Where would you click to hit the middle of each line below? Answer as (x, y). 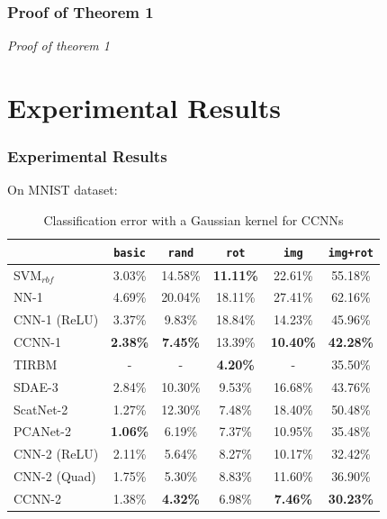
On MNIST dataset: (63, 190)
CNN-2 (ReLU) (56, 454)
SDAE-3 (36, 386)
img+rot (351, 253)
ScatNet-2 (41, 409)
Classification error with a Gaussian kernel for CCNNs (193, 220)
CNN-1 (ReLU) (56, 319)
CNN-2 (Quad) (55, 476)
